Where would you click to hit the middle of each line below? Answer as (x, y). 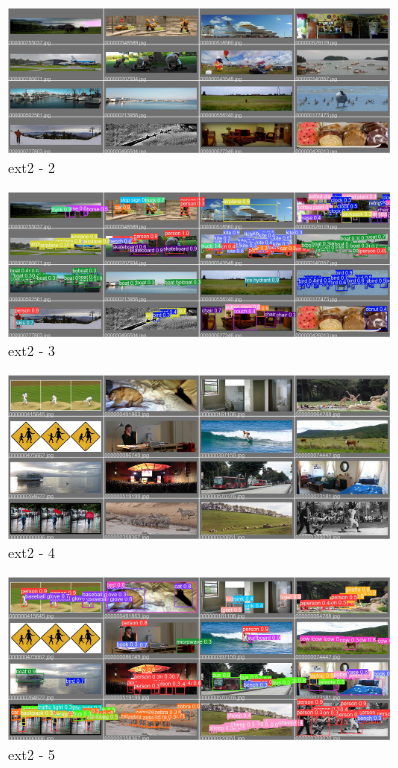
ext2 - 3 (32, 350)
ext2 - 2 (32, 166)
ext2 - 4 (32, 552)
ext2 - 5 (32, 753)
